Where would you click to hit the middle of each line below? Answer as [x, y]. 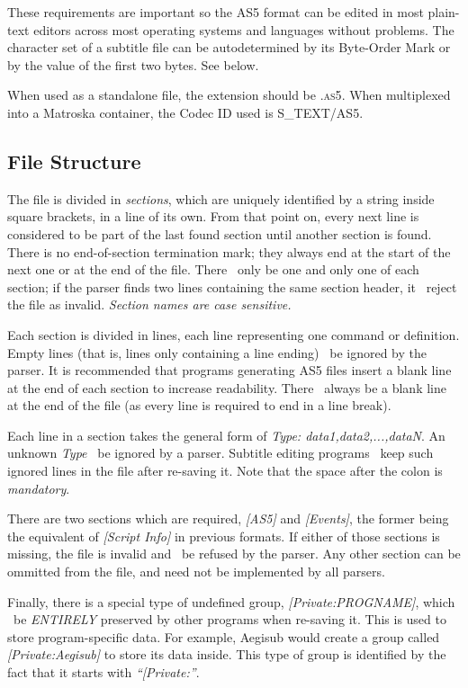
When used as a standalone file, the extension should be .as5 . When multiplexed [229, 95]
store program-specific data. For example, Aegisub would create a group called [224, 636]
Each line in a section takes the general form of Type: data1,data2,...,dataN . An [226, 435]
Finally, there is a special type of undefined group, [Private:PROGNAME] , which [231, 601]
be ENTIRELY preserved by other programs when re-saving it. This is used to [229, 619]
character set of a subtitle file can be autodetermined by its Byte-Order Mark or [229, 47]
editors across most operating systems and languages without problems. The [244, 29]
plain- [444, 12]
